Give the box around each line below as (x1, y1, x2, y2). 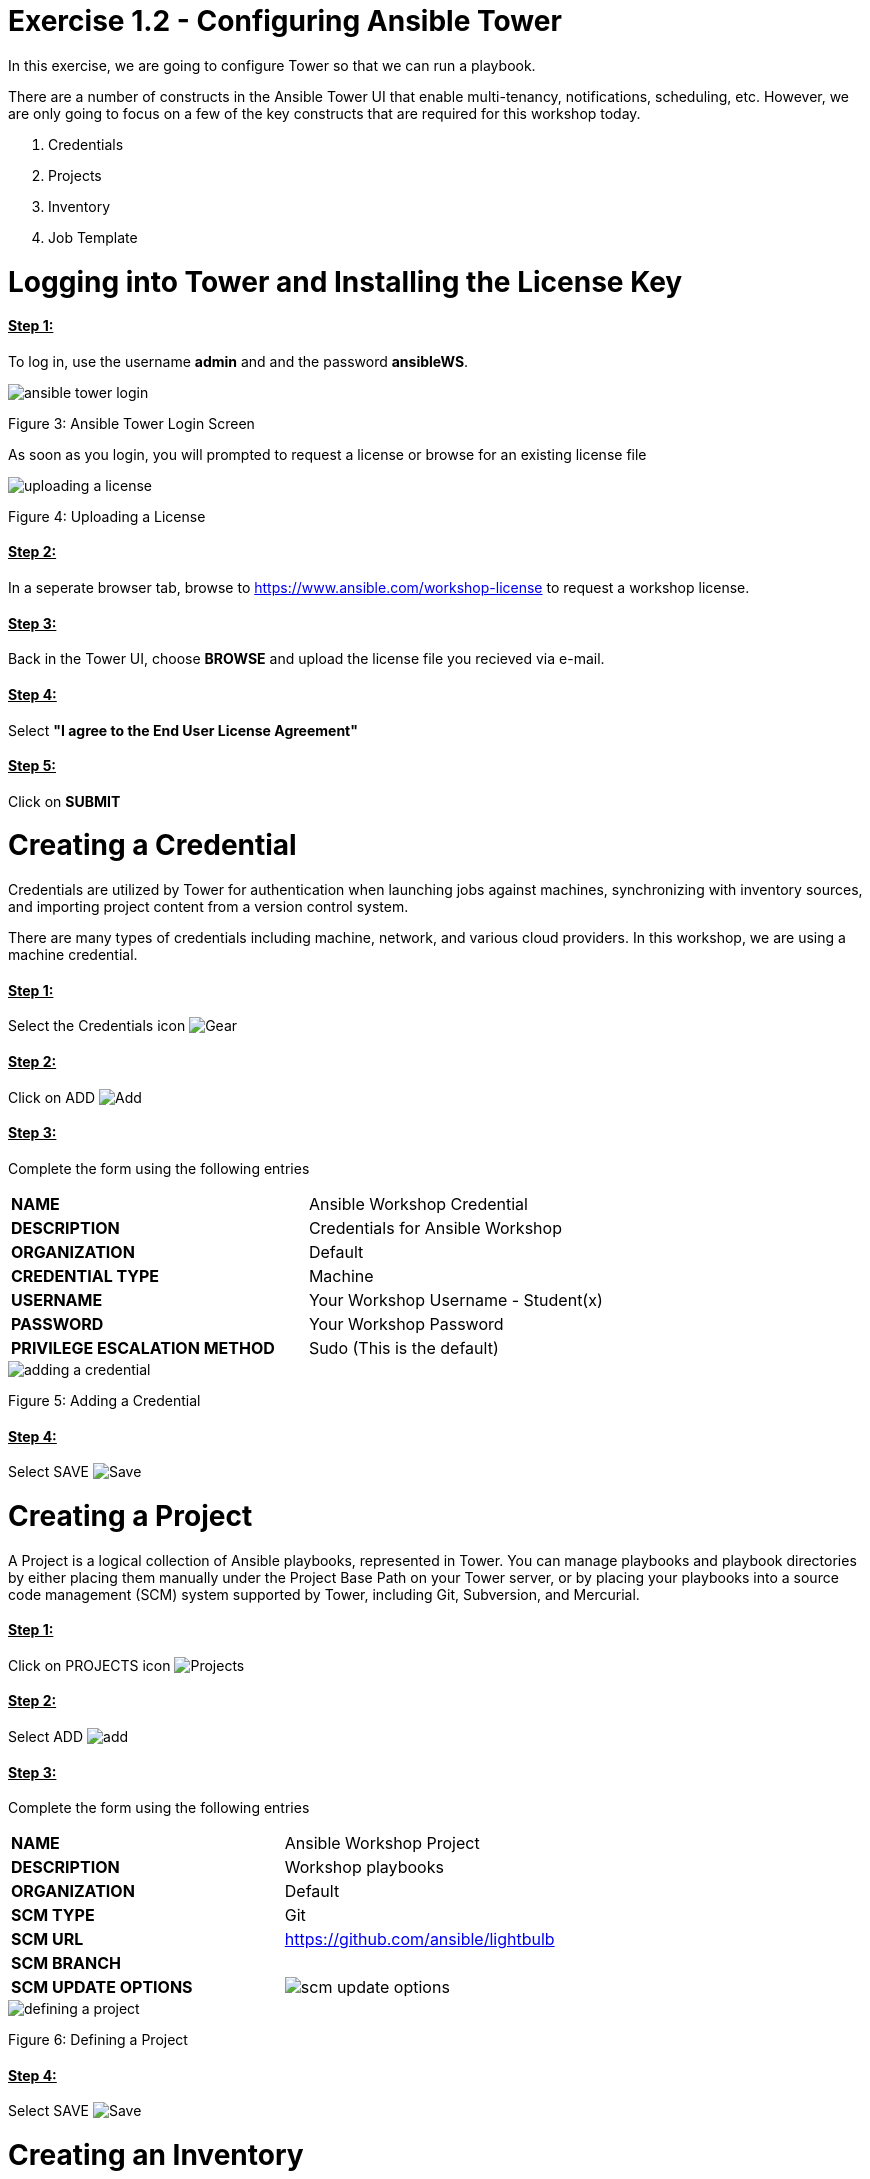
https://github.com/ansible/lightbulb (284, 1929, 555, 1950)
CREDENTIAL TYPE (11, 1265, 160, 1286)
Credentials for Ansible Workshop (308, 1217, 562, 1238)
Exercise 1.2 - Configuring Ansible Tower (8, 4, 562, 38)
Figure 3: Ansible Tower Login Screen (8, 414, 255, 432)
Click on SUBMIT (8, 792, 121, 810)
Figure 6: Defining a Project (8, 2031, 188, 2049)
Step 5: (8, 757, 57, 775)
